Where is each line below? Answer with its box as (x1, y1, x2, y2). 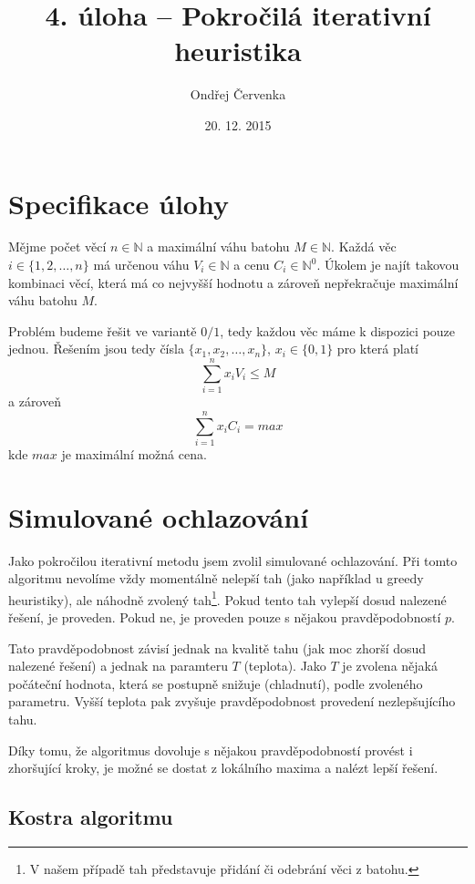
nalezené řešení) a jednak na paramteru (8, 656, 228, 675)
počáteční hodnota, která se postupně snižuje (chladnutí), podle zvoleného (8, 673, 423, 693)
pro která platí (336, 339, 419, 358)
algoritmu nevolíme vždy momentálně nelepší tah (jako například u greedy (8, 569, 424, 588)
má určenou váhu (93, 255, 190, 274)
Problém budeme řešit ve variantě (8, 321, 197, 340)
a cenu (233, 255, 270, 274)
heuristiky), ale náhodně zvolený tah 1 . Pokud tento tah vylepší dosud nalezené (8, 587, 447, 609)
